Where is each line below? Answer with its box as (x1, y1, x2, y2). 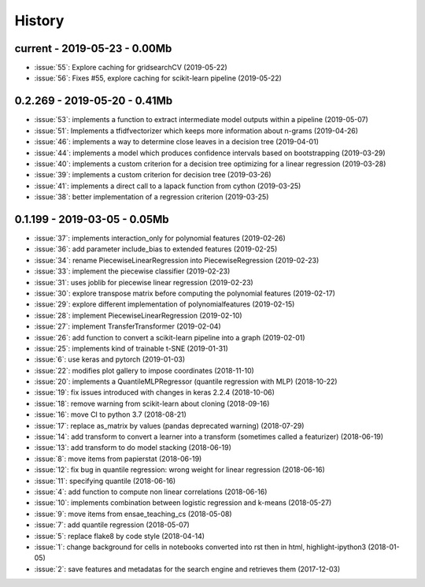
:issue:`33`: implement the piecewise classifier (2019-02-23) (34, 266, 231, 276)
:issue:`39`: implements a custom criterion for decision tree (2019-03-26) (34, 170, 272, 180)
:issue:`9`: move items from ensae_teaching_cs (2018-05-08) (34, 509, 232, 518)
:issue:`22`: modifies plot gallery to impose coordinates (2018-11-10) (34, 366, 255, 375)
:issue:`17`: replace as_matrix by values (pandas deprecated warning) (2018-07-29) (34, 421, 305, 430)
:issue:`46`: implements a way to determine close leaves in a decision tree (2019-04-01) (34, 137, 319, 147)
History (14, 12, 65, 29)
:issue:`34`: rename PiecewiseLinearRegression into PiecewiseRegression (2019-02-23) (34, 255, 320, 265)
